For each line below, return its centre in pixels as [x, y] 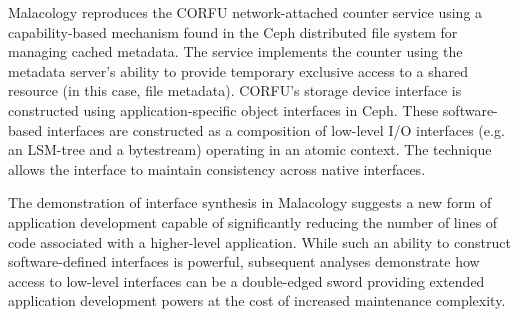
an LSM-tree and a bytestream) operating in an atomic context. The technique [250, 149]
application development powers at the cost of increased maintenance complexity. [257, 300]
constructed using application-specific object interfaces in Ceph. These [223, 109]
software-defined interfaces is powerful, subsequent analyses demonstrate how [244, 261]
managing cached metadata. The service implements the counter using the [235, 51]
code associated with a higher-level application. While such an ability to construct [259, 241]
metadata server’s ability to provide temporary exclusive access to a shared [238, 70]
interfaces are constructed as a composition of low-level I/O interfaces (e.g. [275, 129]
